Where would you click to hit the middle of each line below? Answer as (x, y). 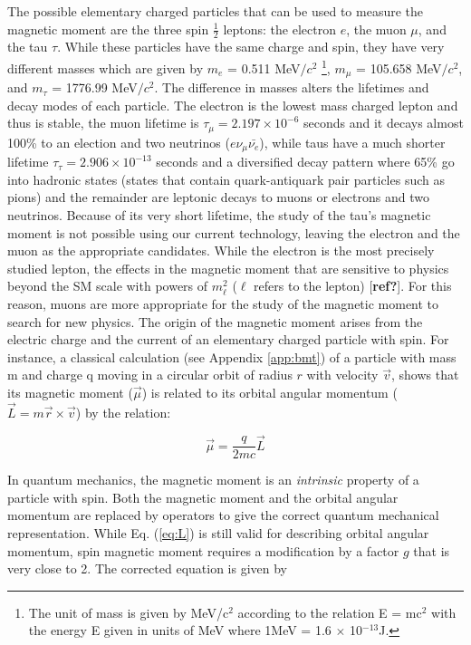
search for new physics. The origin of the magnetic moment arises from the (215, 321)
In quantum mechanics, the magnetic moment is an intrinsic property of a (213, 480)
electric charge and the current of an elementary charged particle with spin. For (228, 339)
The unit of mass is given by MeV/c (129, 612)
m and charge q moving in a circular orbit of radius (150, 375)
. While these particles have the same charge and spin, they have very (251, 47)
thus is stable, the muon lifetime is (103, 123)
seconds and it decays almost (384, 123)
